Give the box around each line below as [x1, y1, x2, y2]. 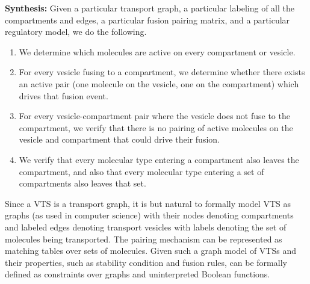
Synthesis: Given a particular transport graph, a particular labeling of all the [5, 2, 294, 14]
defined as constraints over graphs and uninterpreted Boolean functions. [5, 268, 270, 280]
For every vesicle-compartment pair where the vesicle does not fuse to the [19, 110, 290, 122]
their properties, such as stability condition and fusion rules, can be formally [5, 256, 287, 268]
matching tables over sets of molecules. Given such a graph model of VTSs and [5, 244, 296, 257]
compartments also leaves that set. [19, 177, 146, 190]
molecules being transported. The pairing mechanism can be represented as [5, 232, 282, 245]
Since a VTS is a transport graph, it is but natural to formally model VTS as [5, 197, 291, 209]
